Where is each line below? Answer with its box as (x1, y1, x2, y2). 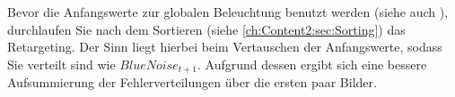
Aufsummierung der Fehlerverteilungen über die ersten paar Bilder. (7, 73, 377, 92)
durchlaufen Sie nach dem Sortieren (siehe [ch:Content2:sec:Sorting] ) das (7, 20, 406, 38)
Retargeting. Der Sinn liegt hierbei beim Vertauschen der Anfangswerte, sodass (7, 37, 442, 56)
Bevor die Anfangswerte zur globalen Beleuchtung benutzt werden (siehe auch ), (7, 3, 449, 20)
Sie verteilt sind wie (7, 54, 116, 73)
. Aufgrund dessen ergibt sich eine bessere (197, 54, 427, 73)
